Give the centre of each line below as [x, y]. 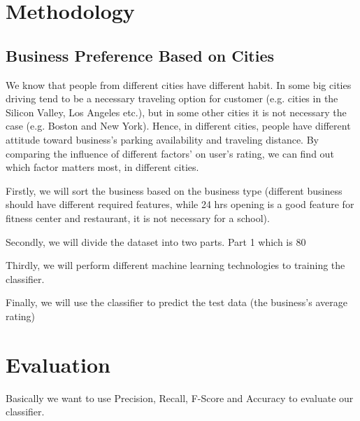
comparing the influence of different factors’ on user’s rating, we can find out [170, 153]
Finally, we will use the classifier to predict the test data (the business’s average [177, 302]
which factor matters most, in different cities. [102, 167]
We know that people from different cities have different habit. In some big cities [179, 84]
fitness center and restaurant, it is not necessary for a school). [138, 218]
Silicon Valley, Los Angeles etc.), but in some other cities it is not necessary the [176, 112]
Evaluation [58, 364]
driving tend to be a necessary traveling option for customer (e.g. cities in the [172, 98]
